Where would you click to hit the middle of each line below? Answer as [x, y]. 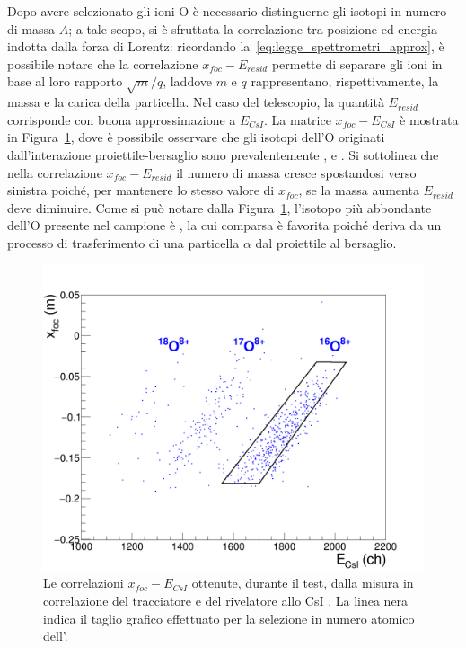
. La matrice [298, 119]
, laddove [187, 81]
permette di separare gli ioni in [357, 63]
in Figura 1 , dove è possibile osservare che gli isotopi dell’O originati [196, 137]
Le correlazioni [84, 583]
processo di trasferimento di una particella [123, 242]
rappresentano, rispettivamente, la [345, 81]
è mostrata [429, 119]
